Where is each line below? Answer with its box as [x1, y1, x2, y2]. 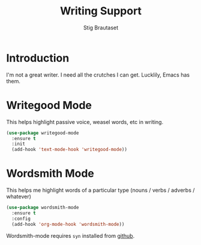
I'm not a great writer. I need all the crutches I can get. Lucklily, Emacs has [6, 71, 190, 78]
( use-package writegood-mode [6, 130, 79, 136]
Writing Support [59, 4, 142, 18]
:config [11, 216, 31, 222]
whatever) [6, 193, 32, 200]
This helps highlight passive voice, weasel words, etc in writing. [6, 118, 164, 125]
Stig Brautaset [83, 24, 119, 31]
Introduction [6, 51, 70, 65]
